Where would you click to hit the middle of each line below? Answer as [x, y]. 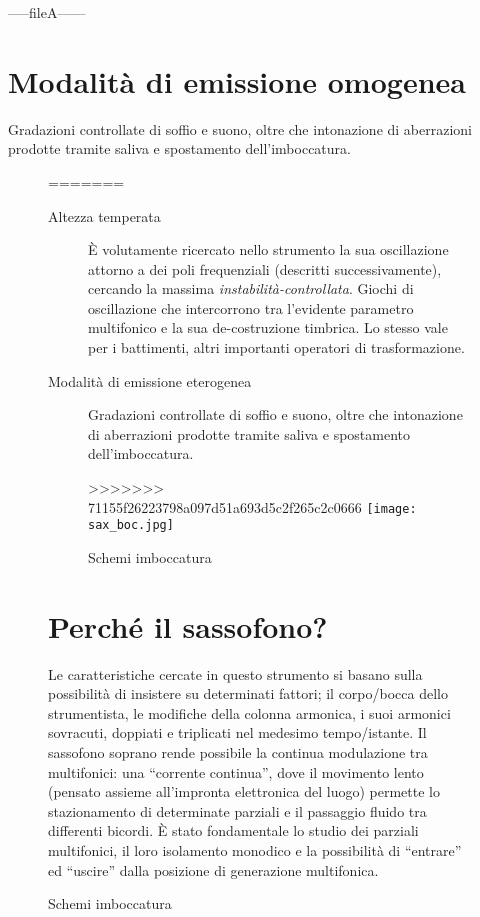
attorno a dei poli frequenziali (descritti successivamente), [265, 268]
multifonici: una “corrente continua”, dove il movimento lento [236, 771]
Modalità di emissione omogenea [237, 80]
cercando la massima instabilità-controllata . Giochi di [251, 288]
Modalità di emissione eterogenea [150, 380]
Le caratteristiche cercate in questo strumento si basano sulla [235, 673]
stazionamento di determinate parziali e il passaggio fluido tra [237, 810]
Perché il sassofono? [188, 625]
